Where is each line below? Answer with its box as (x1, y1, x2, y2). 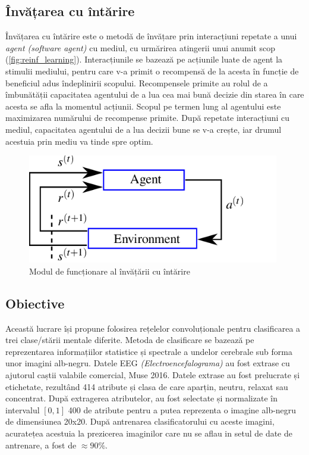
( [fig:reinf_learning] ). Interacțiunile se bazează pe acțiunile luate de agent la (5, 53, 283, 66)
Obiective (5, 294, 65, 312)
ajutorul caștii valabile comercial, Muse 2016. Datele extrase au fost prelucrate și (5, 369, 300, 381)
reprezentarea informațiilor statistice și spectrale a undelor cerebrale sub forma (5, 345, 292, 357)
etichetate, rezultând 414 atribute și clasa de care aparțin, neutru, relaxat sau (5, 380, 288, 392)
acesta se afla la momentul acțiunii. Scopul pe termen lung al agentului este (5, 99, 281, 112)
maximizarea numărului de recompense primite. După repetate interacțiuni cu (5, 111, 290, 124)
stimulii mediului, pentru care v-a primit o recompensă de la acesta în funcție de (5, 64, 299, 77)
